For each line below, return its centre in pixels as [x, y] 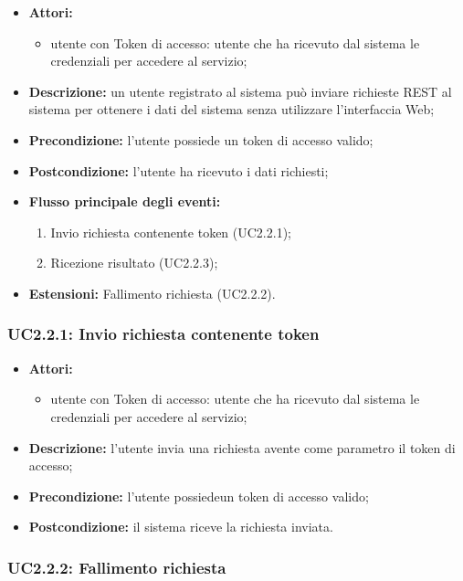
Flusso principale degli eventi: [125, 201]
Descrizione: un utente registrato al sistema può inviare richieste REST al [240, 91]
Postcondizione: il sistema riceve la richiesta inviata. [181, 527]
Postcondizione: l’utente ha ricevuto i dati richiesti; [179, 170]
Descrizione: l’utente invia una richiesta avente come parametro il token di [242, 447]
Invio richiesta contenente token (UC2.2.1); [171, 232]
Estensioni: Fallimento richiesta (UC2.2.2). [152, 293]
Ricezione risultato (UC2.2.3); [134, 263]
